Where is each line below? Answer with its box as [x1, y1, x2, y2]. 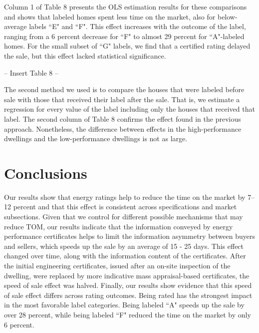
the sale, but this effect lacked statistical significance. [4, 50, 166, 61]
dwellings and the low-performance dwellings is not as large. [4, 133, 188, 144]
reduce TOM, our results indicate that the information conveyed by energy [4, 221, 233, 231]
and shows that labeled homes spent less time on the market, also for [4, 11, 216, 22]
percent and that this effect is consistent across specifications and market [13, 201, 237, 212]
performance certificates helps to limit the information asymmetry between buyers [4, 231, 255, 241]
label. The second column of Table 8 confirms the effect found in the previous [4, 113, 241, 124]
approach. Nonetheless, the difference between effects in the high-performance [4, 123, 242, 134]
